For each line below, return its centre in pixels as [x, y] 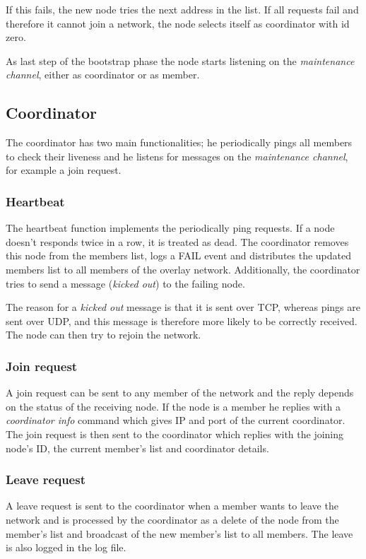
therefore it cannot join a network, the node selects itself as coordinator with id [178, 23]
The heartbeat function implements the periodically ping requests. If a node [170, 228]
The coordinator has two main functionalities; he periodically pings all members [179, 142]
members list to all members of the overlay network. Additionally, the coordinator [183, 269]
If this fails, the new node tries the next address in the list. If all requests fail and [182, 9]
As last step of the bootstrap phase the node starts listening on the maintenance [180, 60]
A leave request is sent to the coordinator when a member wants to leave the [172, 506]
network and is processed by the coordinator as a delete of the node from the [172, 519]
